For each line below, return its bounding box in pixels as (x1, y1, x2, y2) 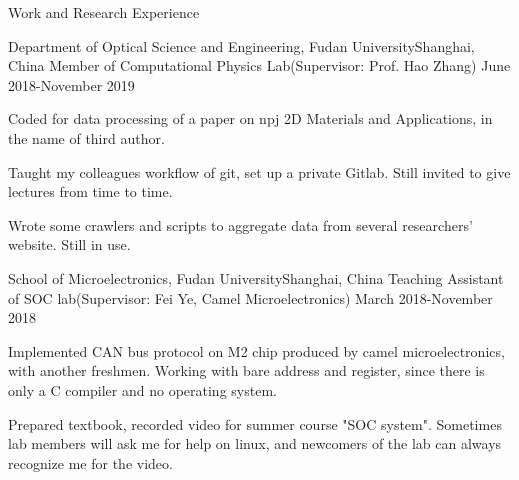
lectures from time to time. (8, 181, 173, 202)
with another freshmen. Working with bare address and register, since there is (8, 360, 485, 381)
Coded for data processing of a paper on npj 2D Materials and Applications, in (8, 108, 493, 129)
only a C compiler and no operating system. (8, 379, 277, 400)
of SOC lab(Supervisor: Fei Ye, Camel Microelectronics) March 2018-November (8, 287, 493, 308)
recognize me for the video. (8, 452, 173, 473)
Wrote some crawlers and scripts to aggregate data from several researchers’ (8, 214, 473, 235)
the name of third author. (8, 127, 165, 148)
